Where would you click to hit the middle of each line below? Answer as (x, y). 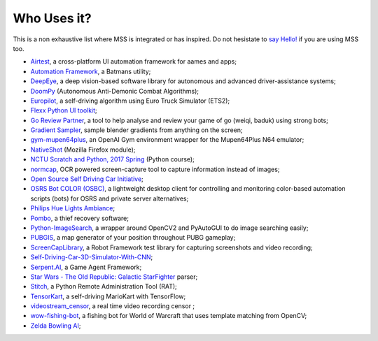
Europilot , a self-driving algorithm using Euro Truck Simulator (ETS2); (130, 101)
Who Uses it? (52, 18)
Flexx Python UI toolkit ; (64, 110)
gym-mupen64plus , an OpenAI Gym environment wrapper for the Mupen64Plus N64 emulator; (167, 140)
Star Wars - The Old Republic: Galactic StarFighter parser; (114, 277)
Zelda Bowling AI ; (56, 326)
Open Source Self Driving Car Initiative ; (87, 179)
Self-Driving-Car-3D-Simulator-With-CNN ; (92, 257)
